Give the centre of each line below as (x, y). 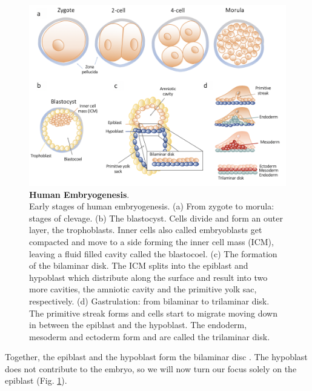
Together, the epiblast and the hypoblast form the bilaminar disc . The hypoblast (156, 357)
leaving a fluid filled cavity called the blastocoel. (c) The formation (153, 253)
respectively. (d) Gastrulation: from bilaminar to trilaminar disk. (149, 301)
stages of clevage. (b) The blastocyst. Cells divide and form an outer (156, 218)
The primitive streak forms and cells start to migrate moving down (153, 313)
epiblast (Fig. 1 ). (36, 380)
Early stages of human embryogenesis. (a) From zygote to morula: (152, 206)
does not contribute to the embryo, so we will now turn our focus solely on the (151, 368)
